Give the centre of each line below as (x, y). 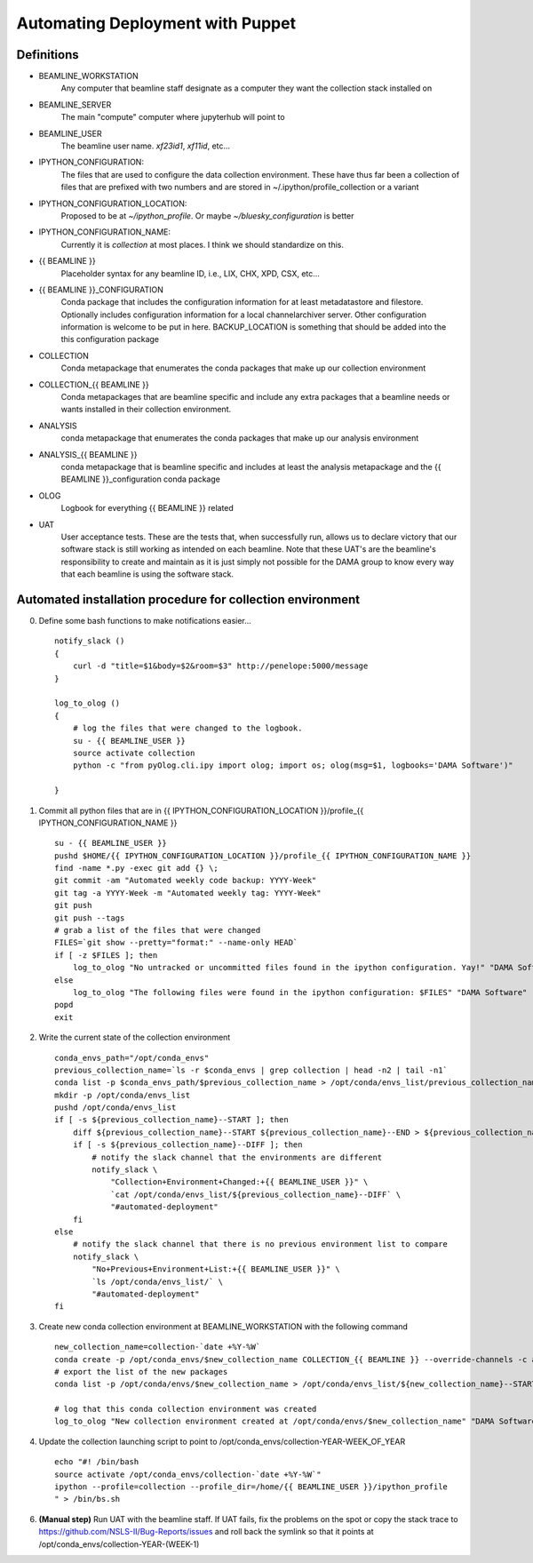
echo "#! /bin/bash (97, 1462)
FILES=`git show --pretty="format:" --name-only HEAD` (176, 943)
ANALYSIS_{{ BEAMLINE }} (88, 454)
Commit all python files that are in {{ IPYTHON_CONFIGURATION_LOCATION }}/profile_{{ (201, 810)
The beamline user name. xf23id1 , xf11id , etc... (146, 146)
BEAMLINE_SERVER (75, 104)
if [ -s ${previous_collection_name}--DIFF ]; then (187, 1145)
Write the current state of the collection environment (135, 1037)
